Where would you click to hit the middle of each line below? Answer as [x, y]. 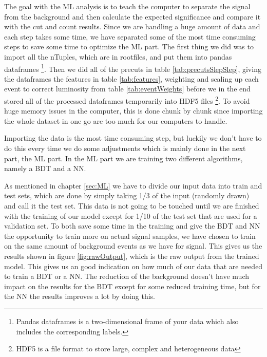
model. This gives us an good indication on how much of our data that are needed [133, 266]
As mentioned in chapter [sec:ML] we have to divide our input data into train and [133, 185]
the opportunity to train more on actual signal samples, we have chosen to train [130, 236]
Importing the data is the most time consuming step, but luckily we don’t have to [133, 138]
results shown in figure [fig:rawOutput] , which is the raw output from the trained [132, 256]
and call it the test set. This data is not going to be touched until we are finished [132, 205]
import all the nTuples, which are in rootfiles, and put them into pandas [118, 56]
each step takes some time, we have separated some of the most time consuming [130, 36]
